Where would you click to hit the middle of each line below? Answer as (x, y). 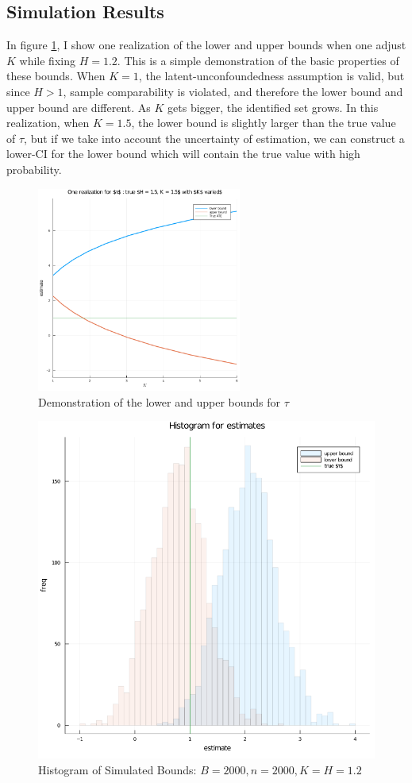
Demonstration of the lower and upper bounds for (160, 401)
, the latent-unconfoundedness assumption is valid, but (271, 76)
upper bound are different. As (79, 107)
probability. (34, 169)
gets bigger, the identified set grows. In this (273, 107)
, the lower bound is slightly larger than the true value (264, 123)
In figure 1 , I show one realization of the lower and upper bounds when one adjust (206, 45)
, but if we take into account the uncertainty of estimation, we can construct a (214, 138)
